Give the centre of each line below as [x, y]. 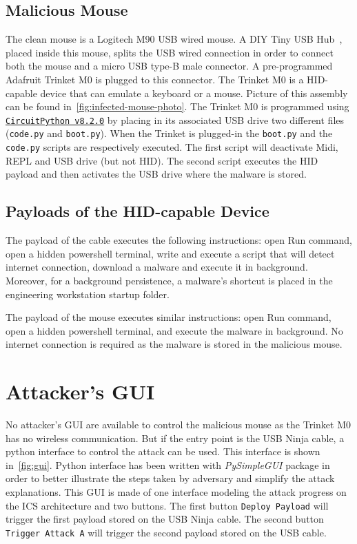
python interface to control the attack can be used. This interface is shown [163, 451]
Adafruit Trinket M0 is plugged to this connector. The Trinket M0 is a [155, 79]
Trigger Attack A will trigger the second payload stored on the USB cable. [166, 532]
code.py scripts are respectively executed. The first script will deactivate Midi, [172, 147]
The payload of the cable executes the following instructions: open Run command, [179, 240]
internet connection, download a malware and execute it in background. [157, 267]
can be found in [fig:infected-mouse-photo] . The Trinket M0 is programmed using [177, 106]
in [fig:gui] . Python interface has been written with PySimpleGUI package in [168, 464]
